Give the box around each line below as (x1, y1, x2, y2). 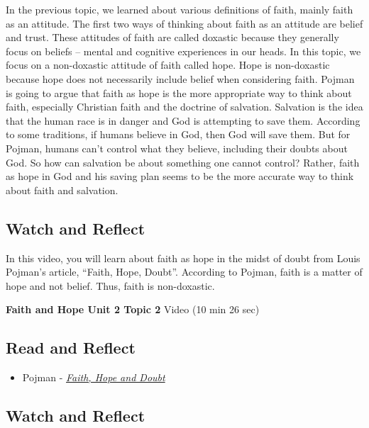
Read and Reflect (6, 337, 136, 359)
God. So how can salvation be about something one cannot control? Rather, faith (6, 154, 360, 169)
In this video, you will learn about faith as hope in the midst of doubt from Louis (6, 250, 360, 265)
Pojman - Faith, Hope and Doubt (22, 370, 165, 385)
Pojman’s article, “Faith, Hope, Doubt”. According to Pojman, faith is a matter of (6, 264, 363, 279)
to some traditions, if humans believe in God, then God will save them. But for (6, 127, 351, 142)
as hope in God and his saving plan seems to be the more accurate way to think (6, 169, 354, 184)
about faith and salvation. (6, 182, 119, 197)
